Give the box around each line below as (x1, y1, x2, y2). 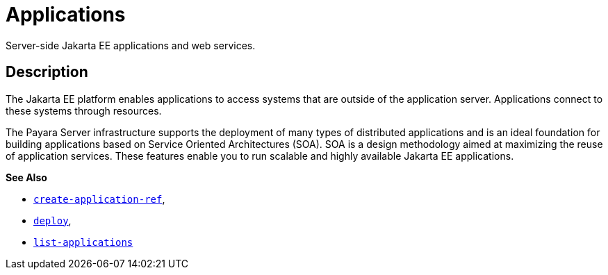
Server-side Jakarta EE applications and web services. (6, 39, 256, 51)
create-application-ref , (33, 192, 165, 205)
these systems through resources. (6, 104, 162, 117)
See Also (6, 171, 47, 183)
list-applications (33, 236, 133, 248)
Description (6, 63, 88, 81)
